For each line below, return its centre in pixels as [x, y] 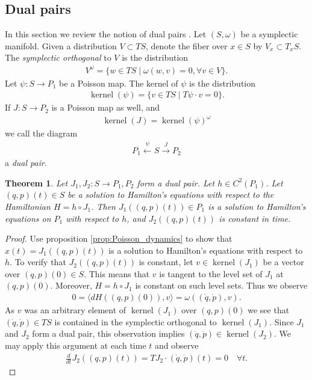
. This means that [117, 273]
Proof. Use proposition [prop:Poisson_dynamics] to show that [119, 238]
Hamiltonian [28, 206]
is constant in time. [255, 218]
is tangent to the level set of [211, 273]
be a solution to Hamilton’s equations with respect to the [171, 195]
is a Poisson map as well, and [106, 107]
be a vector [283, 262]
